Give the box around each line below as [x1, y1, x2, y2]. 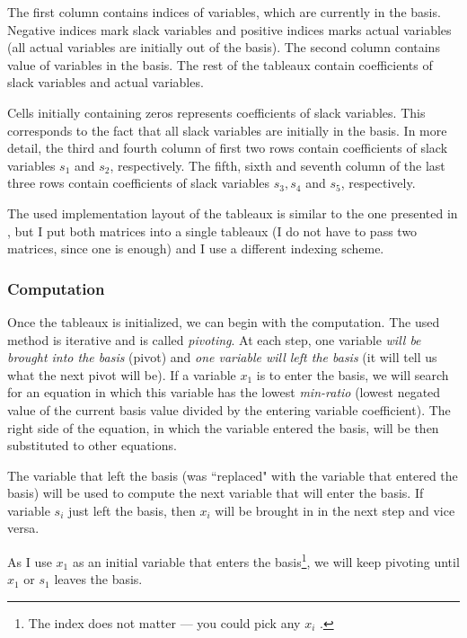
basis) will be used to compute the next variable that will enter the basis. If [7, 483, 424, 502]
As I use [7, 552, 52, 571]
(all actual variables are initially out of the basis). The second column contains [7, 38, 440, 57]
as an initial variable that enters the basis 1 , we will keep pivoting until [72, 550, 460, 571]
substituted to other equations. [7, 436, 177, 455]
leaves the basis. [54, 570, 143, 589]
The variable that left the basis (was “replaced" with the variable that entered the [7, 465, 458, 484]
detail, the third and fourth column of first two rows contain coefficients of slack [7, 138, 448, 157]
